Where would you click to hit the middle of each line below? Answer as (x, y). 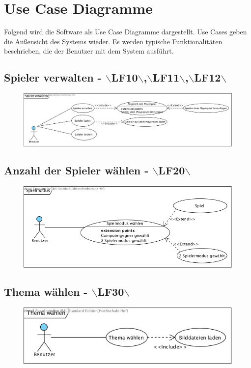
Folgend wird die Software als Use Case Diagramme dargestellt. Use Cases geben (125, 32)
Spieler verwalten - (53, 77)
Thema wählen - (46, 292)
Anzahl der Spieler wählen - (76, 170)
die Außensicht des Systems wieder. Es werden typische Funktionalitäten (113, 41)
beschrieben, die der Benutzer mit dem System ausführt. (89, 51)
